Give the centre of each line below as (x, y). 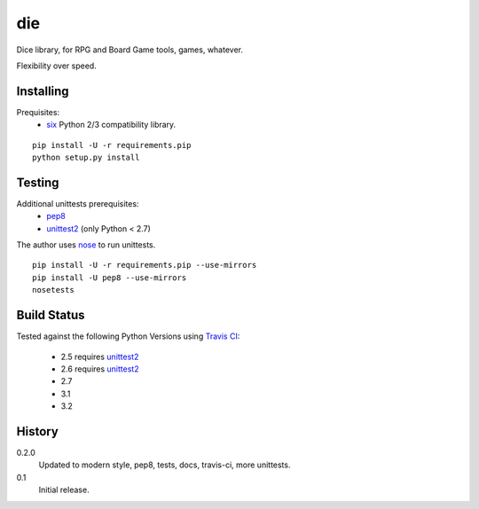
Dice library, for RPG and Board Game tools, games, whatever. (130, 50)
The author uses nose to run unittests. (86, 245)
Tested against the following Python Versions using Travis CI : (128, 336)
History (38, 431)
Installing (43, 91)
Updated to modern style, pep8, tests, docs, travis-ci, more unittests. (165, 465)
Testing (38, 182)
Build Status (51, 315)
